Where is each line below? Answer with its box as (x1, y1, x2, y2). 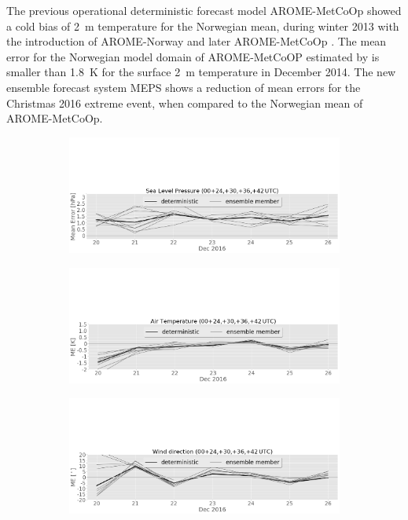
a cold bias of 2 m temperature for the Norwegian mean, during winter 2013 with (6, 17, 399, 34)
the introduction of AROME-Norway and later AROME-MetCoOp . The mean (6, 33, 387, 49)
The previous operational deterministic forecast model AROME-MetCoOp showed (6, 2, 402, 18)
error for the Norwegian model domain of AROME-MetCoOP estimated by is (6, 48, 380, 64)
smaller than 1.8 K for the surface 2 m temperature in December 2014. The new (6, 64, 396, 80)
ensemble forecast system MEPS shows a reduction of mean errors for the (6, 79, 361, 95)
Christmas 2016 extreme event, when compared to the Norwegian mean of (6, 94, 363, 111)
